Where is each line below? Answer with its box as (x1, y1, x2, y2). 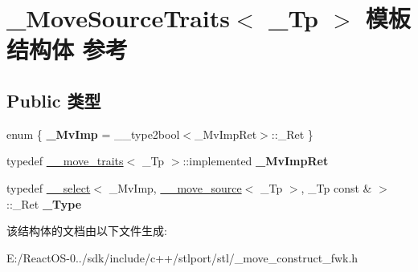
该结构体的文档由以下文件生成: (6, 222, 167, 239)
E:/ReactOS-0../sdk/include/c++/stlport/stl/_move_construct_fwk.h (6, 249, 359, 266)
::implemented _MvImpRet (182, 152, 329, 169)
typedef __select (6, 179, 91, 196)
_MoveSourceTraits (6, 2, 230, 35)
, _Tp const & (301, 179, 372, 196)
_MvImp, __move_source (109, 179, 242, 196)
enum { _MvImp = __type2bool (6, 125, 180, 142)
